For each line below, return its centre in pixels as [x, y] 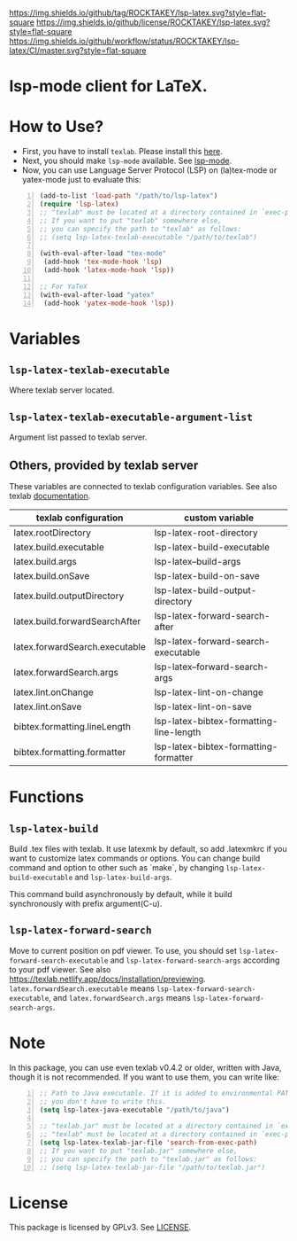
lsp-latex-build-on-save [207, 576]
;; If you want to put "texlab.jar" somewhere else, [138, 1151]
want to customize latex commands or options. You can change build [135, 858]
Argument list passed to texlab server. [78, 437]
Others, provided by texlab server [104, 465]
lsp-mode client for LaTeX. [108, 86]
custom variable [219, 518]
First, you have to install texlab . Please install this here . [122, 152]
